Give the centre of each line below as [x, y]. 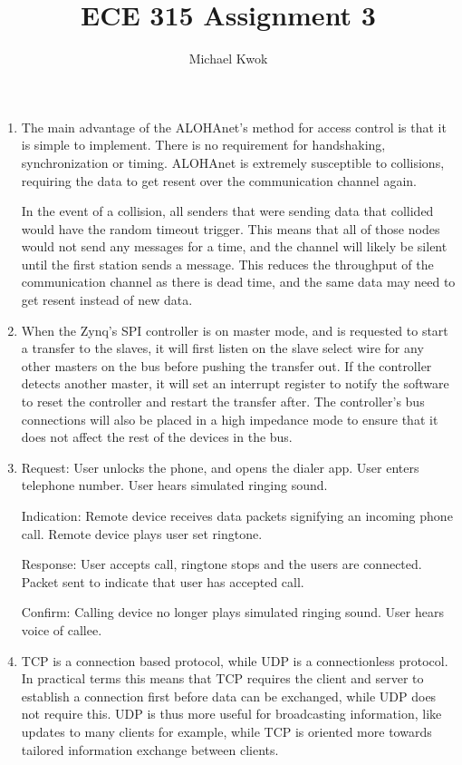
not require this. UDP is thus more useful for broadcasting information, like [231, 714]
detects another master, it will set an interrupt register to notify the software [235, 383]
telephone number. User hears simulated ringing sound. [174, 485]
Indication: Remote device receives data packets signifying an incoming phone [237, 515]
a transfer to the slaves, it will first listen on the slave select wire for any [222, 348]
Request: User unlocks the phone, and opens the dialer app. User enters [220, 467]
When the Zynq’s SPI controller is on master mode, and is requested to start [235, 330]
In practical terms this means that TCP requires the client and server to [222, 678]
